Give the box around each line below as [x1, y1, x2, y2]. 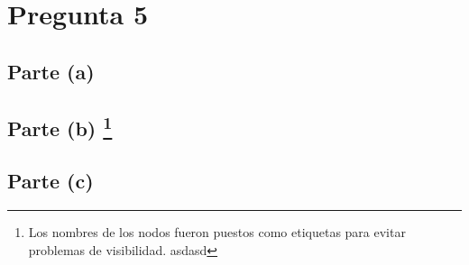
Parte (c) [7, 167, 94, 195]
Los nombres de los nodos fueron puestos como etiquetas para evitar [28, 223, 406, 242]
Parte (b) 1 [7, 110, 113, 142]
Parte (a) [7, 57, 95, 85]
